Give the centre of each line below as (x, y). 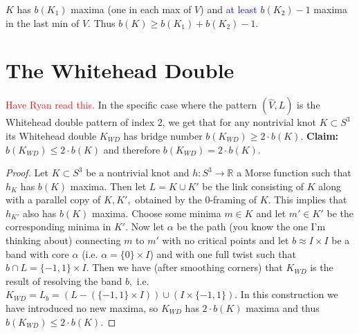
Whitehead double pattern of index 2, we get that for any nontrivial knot (161, 122)
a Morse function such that (294, 173)
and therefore (132, 149)
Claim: (323, 135)
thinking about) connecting (63, 240)
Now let (148, 226)
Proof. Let (27, 173)
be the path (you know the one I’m (251, 226)
